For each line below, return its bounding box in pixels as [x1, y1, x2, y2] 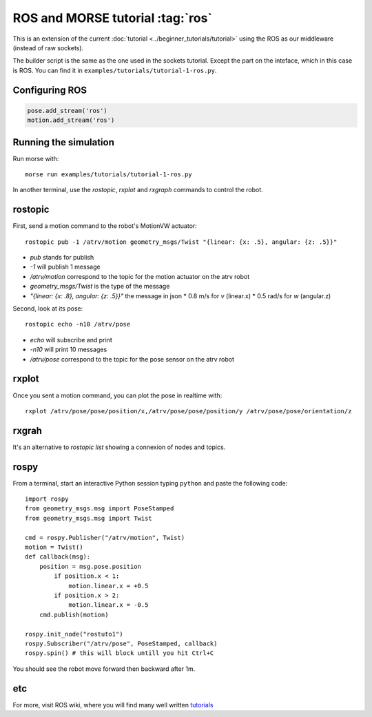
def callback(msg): [25, 553, 91, 561]
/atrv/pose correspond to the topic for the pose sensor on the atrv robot [30, 355, 234, 363]
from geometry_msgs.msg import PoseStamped [25, 505, 174, 512]
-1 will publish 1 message [30, 262, 101, 271]
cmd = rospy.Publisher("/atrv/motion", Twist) [25, 534, 185, 541]
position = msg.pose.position [39, 562, 141, 570]
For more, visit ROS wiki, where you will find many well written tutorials [12, 700, 214, 709]
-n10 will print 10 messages [30, 345, 107, 354]
